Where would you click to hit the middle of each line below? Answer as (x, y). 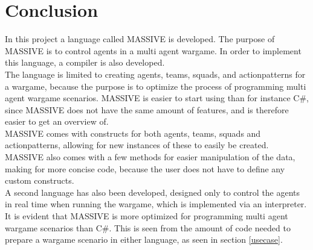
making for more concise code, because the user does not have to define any (145, 168)
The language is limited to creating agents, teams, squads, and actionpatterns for (155, 74)
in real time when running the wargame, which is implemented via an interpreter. (156, 204)
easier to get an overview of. (57, 121)
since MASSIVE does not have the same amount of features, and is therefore (147, 109)
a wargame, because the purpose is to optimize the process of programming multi (156, 86)
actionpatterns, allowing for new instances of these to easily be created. (137, 145)
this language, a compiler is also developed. (85, 62)
